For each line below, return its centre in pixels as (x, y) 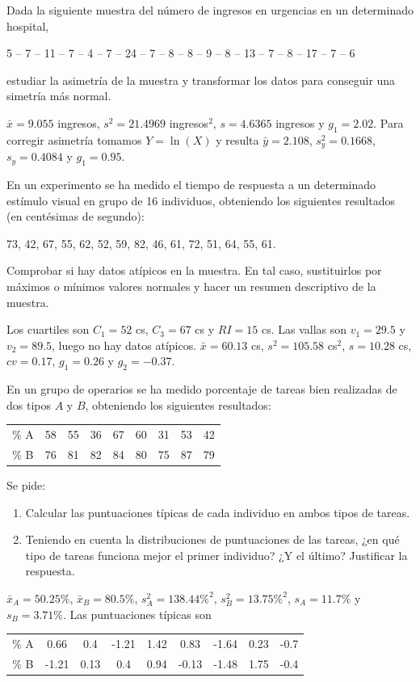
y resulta (237, 139)
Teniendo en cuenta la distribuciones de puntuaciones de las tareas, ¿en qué (212, 539)
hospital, (28, 25)
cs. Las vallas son (304, 329)
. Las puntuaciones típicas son (137, 614)
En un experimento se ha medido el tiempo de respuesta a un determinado (191, 185)
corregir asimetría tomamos (74, 139)
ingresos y (300, 122)
